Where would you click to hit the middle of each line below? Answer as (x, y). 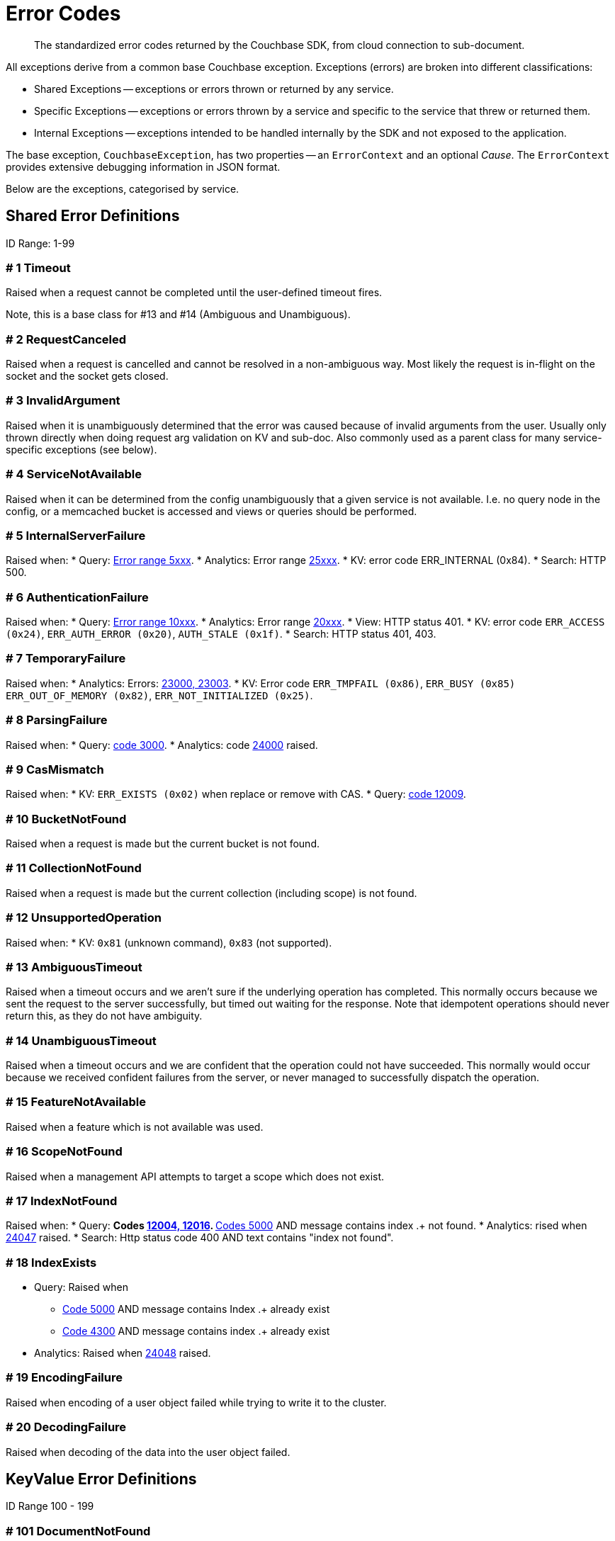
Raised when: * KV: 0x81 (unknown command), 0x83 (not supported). (169, 942)
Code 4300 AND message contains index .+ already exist (196, 1331)
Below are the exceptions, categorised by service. (123, 188)
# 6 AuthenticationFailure (77, 597)
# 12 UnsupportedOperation (84, 918)
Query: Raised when (81, 1287)
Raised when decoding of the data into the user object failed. (148, 1452)
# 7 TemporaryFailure (66, 659)
